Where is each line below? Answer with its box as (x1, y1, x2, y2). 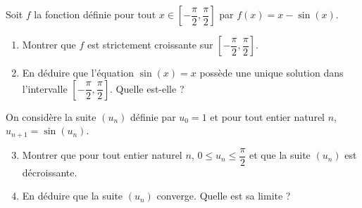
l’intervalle (22, 81, 68, 96)
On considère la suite (6, 109, 96, 124)
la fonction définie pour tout (34, 7, 156, 21)
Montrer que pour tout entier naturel (22, 148, 182, 162)
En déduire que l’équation (22, 65, 134, 79)
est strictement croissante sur (87, 37, 213, 51)
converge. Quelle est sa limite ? (156, 188, 291, 203)
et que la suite (249, 148, 311, 162)
